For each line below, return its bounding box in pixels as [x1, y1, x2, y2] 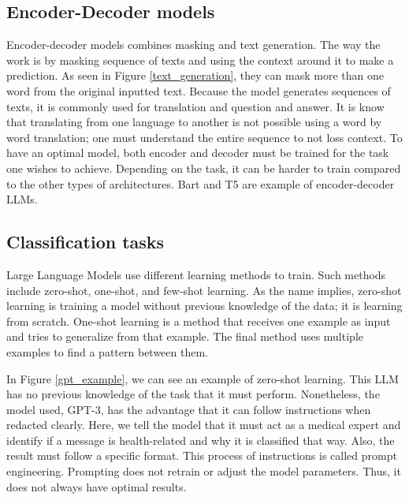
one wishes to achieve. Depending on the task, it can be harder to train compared [6, 159, 401, 176]
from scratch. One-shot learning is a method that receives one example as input [6, 312, 391, 329]
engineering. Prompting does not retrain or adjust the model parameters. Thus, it [6, 463, 401, 479]
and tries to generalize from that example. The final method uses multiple [6, 328, 363, 345]
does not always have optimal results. [6, 478, 187, 494]
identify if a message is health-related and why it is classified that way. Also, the [6, 431, 395, 448]
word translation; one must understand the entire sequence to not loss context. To [6, 129, 403, 145]
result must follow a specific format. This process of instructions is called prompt [6, 447, 397, 464]
